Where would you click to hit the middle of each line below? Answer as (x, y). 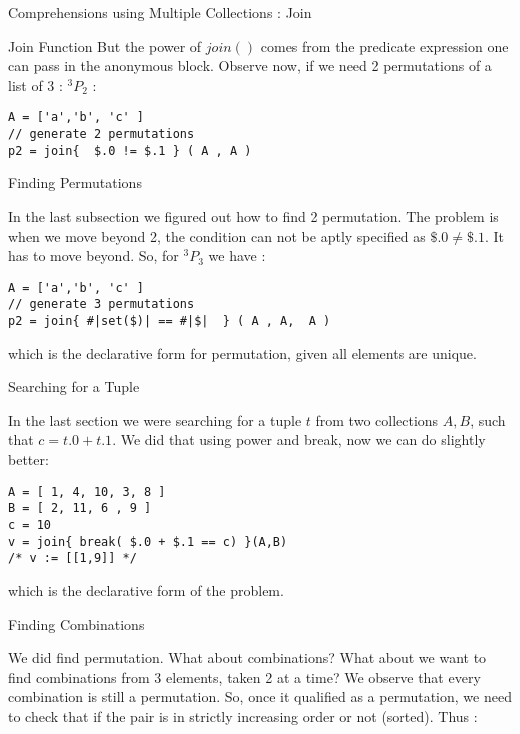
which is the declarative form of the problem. (146, 589)
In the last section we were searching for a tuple (155, 419)
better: (28, 459)
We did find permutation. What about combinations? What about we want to (247, 657)
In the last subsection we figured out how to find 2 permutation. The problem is (253, 215)
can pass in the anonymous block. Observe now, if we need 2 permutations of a (250, 65)
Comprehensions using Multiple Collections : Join (160, 12)
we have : (237, 255)
